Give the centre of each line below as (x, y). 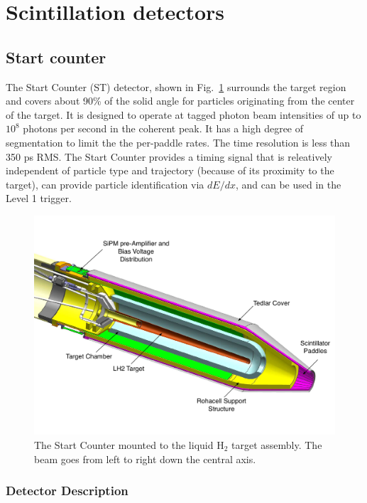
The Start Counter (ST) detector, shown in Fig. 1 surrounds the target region (176, 86)
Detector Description (67, 491)
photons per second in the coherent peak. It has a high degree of (163, 128)
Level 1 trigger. (39, 198)
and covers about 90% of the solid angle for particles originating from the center (180, 101)
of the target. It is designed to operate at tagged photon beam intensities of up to (183, 114)
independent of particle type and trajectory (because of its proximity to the (170, 170)
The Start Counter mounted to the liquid (124, 444)
